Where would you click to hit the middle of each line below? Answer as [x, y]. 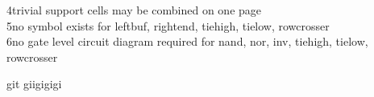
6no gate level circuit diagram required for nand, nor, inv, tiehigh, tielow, [187, 41]
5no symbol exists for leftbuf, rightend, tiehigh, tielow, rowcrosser [168, 25]
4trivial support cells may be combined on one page [134, 10]
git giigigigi [34, 84]
